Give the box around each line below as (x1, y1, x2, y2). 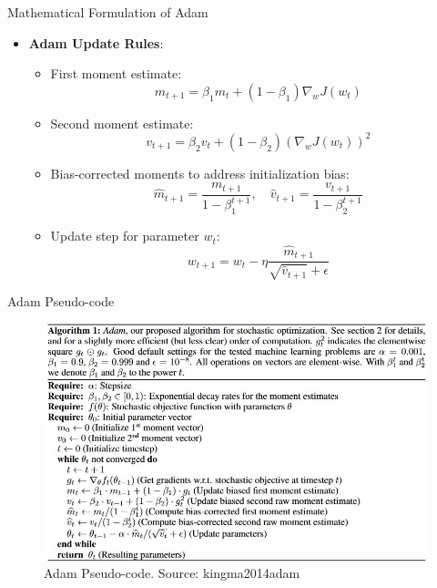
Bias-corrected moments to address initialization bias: (50, 163, 350, 182)
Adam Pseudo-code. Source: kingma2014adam (44, 563, 300, 583)
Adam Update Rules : (28, 33, 164, 52)
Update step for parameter (50, 226, 199, 245)
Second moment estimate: (50, 113, 194, 132)
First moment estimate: (50, 64, 182, 83)
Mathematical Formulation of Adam (7, 3, 208, 21)
